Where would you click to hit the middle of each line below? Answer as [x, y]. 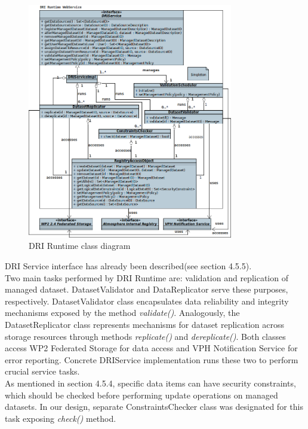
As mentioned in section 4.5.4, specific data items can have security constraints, [150, 383]
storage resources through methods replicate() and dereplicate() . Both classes [145, 336]
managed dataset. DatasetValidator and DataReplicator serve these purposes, [147, 289]
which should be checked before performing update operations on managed [141, 395]
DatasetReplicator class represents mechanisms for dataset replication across [144, 325]
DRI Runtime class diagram [80, 246]
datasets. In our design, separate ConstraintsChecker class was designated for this [154, 407]
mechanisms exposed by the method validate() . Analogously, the [122, 313]
